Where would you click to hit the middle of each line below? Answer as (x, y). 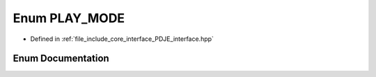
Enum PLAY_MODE (69, 18)
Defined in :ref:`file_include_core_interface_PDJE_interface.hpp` (122, 39)
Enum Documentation (61, 59)
